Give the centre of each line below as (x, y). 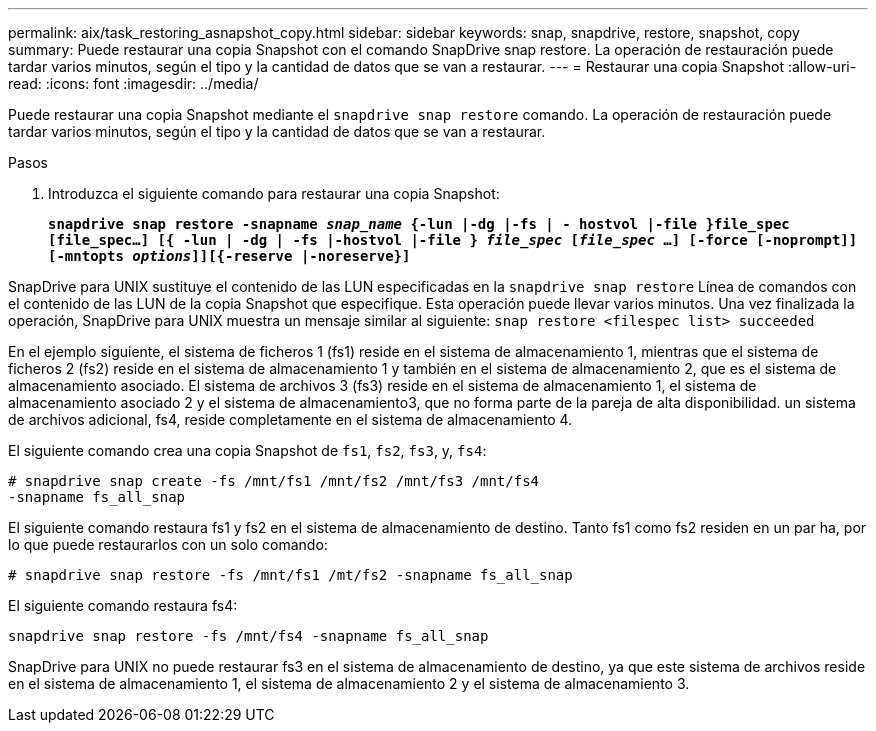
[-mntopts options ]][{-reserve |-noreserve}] (229, 256)
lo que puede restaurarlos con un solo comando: (168, 544)
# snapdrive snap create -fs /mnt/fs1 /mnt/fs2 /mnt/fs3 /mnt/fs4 (274, 481)
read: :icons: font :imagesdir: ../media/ (133, 83)
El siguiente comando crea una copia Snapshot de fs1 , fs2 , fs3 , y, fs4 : (247, 450)
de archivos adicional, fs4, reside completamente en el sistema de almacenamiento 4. (290, 419)
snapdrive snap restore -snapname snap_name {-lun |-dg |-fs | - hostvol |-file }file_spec (419, 224)
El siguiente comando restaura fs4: (123, 605)
